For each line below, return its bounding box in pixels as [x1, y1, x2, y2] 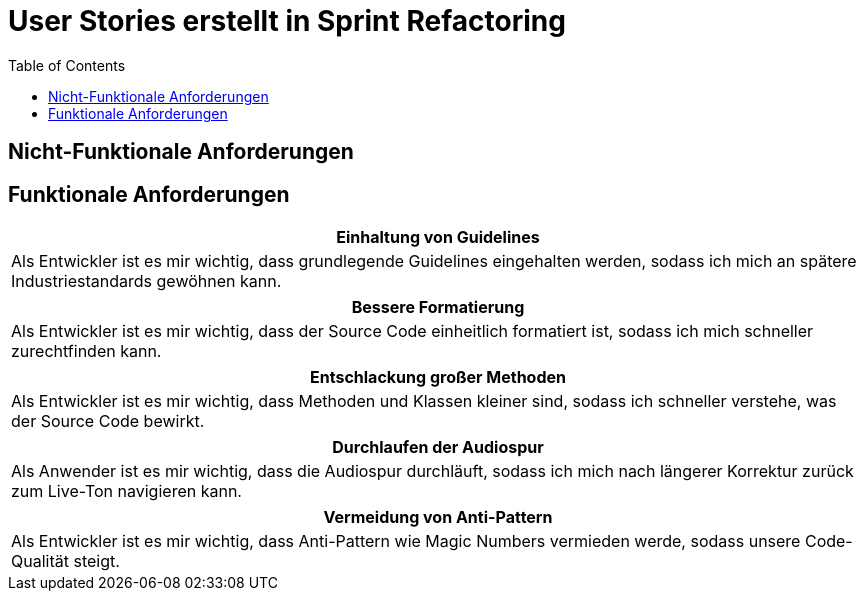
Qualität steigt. [11, 551, 120, 572]
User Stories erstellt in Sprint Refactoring [8, 4, 566, 38]
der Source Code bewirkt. [11, 411, 205, 432]
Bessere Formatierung [351, 297, 525, 318]
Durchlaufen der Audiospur [332, 437, 544, 458]
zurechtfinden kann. [11, 341, 162, 362]
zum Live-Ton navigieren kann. [11, 481, 242, 502]
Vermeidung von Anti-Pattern [323, 507, 553, 528]
